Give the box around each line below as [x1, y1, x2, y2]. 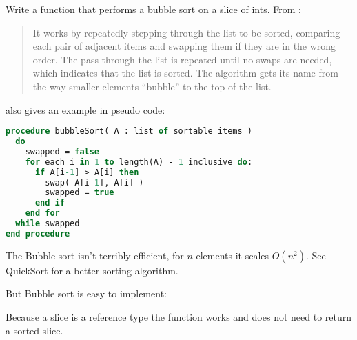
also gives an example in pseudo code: [6, 102, 165, 117]
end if [34, 198, 65, 208]
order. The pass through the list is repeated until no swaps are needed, [32, 52, 332, 66]
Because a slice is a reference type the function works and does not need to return [6, 309, 351, 323]
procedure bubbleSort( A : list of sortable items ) [6, 126, 252, 137]
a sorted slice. [6, 323, 63, 337]
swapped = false [25, 146, 100, 157]
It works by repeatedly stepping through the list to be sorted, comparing [32, 25, 340, 39]
